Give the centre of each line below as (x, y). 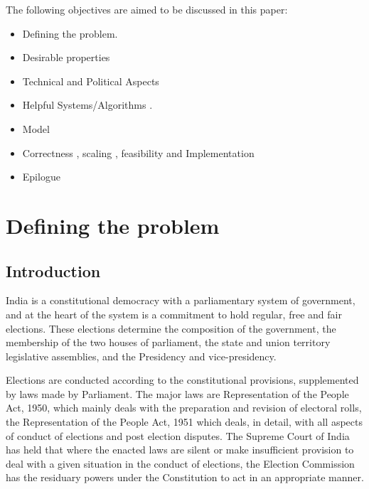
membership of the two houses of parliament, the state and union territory (168, 342)
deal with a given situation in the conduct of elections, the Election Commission (180, 463)
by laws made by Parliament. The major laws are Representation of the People (177, 393)
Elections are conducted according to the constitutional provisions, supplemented (182, 380)
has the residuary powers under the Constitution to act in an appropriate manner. (185, 477)
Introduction (53, 270)
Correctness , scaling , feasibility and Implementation (138, 152)
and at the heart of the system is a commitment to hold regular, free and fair (174, 314)
